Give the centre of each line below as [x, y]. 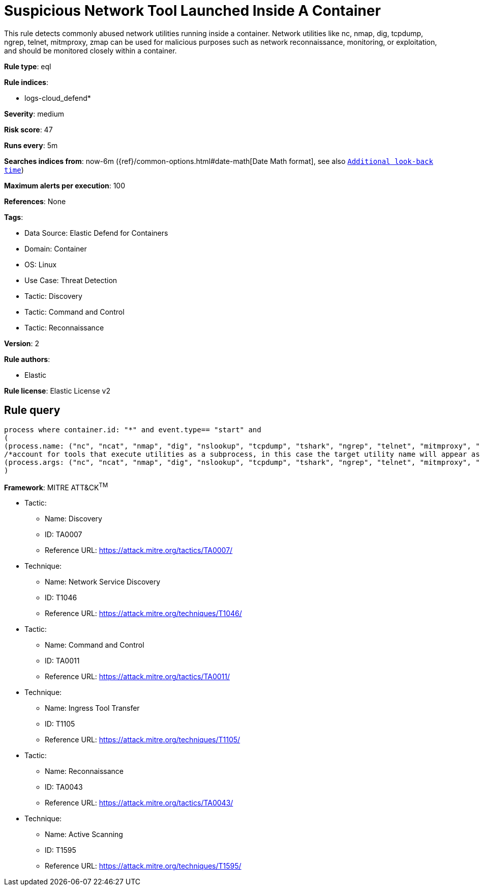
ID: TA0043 [64, 787]
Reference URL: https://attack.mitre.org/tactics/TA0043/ [139, 803]
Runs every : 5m [31, 145]
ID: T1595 [61, 850]
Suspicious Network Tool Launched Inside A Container [192, 11]
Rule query [32, 410]
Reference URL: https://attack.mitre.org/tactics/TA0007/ [139, 550]
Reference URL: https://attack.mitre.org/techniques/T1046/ [143, 614]
